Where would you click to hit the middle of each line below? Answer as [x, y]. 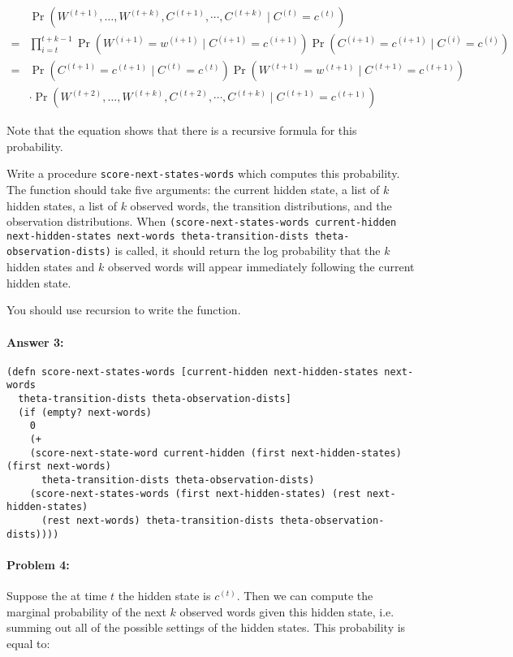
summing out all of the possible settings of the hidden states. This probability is [206, 627]
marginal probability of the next [86, 611]
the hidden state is [164, 596]
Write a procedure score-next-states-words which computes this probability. [203, 173]
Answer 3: [35, 341]
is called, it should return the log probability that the [248, 251]
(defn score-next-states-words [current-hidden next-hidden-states [193, 372]
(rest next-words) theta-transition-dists [157, 520]
